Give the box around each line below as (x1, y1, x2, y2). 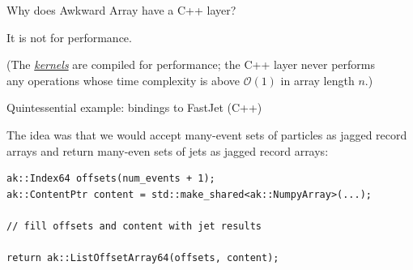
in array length (280, 71, 355, 88)
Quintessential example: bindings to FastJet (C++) (6, 99, 262, 116)
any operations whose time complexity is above (6, 71, 241, 88)
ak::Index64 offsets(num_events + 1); (6, 173, 215, 185)
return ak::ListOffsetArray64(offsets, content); (6, 252, 279, 264)
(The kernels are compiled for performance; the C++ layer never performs (6, 56, 376, 73)
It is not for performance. (6, 28, 132, 45)
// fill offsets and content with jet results (6, 220, 262, 232)
